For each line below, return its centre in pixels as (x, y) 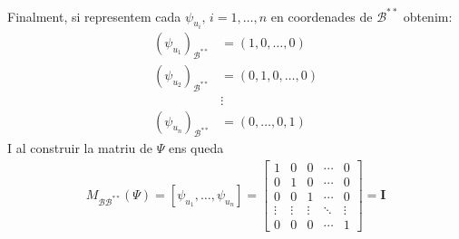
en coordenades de (322, 16)
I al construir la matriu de (80, 148)
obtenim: (428, 16)
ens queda (196, 148)
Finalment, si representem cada (94, 16)
